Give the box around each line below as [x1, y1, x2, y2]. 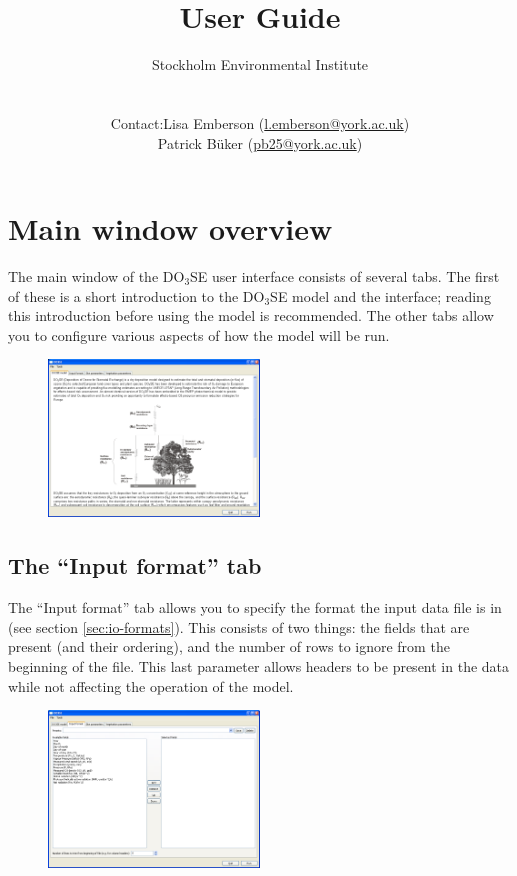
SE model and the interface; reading [270, 285, 491, 306]
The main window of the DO [8, 266, 185, 287]
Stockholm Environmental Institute [151, 54, 369, 75]
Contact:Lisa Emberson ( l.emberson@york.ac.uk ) [110, 112, 410, 133]
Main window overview [8, 208, 333, 249]
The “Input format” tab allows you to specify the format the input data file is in [8, 597, 502, 618]
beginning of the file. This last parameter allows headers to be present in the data [8, 656, 510, 677]
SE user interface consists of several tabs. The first [190, 266, 500, 287]
